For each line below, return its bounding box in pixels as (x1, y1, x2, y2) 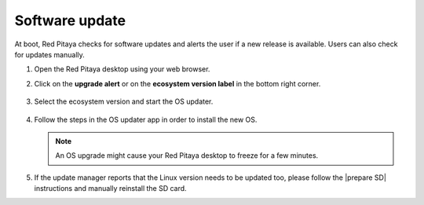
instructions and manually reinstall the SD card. (34, 184, 188, 193)
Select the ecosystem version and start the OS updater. (34, 97, 214, 106)
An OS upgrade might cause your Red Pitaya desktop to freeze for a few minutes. (55, 151, 319, 160)
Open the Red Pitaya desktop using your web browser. (34, 64, 210, 74)
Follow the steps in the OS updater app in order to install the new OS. (34, 115, 258, 124)
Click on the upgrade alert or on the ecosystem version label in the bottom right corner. (34, 79, 321, 88)
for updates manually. (14, 49, 86, 59)
